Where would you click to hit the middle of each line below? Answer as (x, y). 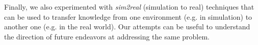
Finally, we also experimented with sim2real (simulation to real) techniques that (129, 7)
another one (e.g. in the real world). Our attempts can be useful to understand (127, 27)
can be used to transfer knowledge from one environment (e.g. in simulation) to (128, 16)
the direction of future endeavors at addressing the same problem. (107, 36)
